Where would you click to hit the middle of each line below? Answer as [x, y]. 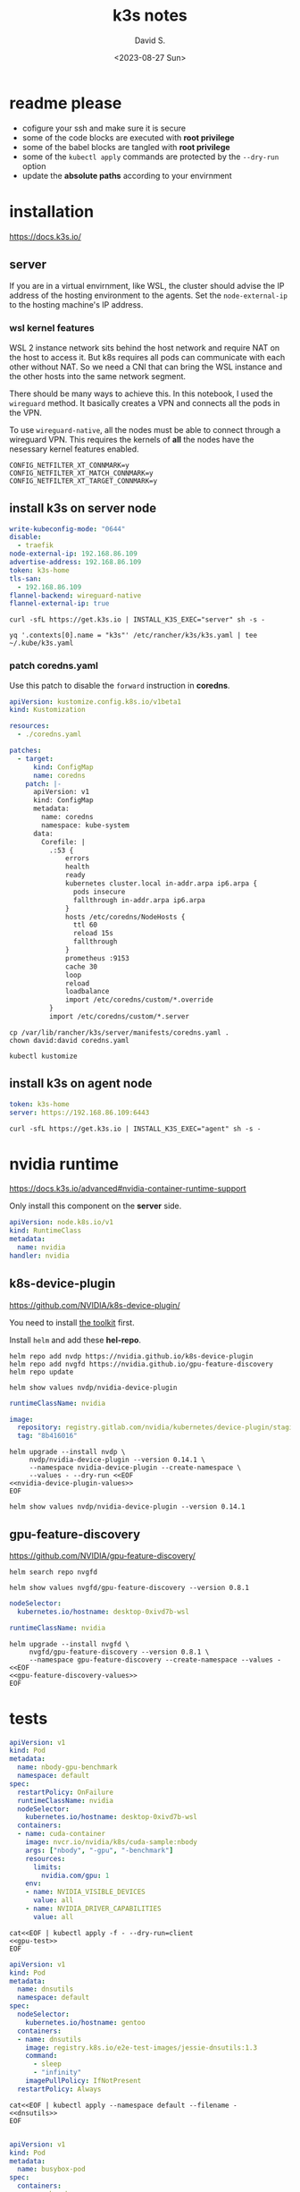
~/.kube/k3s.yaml [42, 643]
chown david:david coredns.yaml [69, 1040]
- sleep [47, 2064]
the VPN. [26, 412]
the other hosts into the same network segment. [97, 376]
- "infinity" [57, 2073]
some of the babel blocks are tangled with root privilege [126, 147]
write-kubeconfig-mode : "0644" [67, 529]
